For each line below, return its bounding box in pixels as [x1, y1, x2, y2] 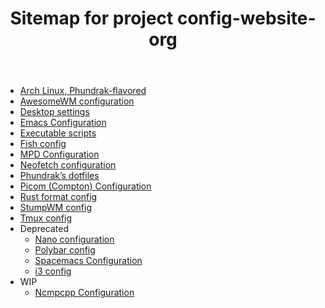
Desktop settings [19, 106, 90, 118]
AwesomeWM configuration [19, 95, 135, 107]
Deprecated [19, 223, 70, 235]
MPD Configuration [19, 148, 100, 161]
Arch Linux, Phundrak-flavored [19, 85, 147, 97]
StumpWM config [19, 202, 92, 214]
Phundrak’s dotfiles [19, 170, 100, 182]
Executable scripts [19, 127, 97, 139]
